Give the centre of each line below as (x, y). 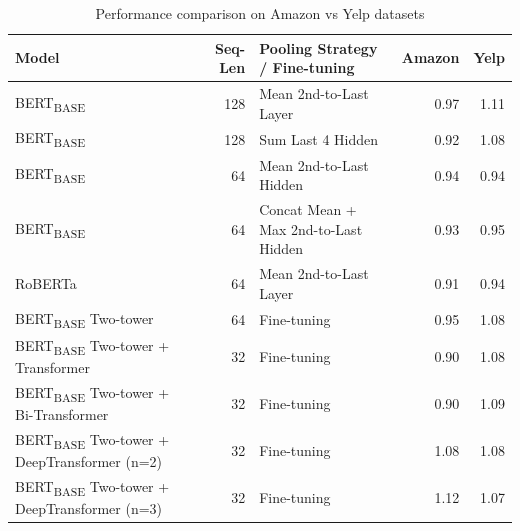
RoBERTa (46, 283)
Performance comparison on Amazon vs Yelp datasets (260, 13)
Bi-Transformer (62, 414)
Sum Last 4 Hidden (319, 138)
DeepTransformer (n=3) (89, 508)
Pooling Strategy (318, 47)
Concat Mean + (308, 209)
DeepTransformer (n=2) (89, 461)
